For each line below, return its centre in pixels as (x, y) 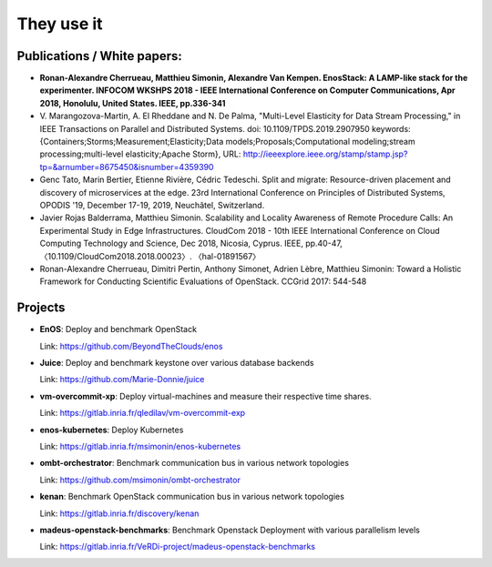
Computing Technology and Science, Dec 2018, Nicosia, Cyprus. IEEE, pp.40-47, (191, 243)
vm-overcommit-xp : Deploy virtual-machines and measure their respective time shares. (206, 396)
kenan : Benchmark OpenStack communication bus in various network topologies (192, 497)
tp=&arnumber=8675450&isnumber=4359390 (127, 167)
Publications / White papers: (99, 56)
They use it (60, 24)
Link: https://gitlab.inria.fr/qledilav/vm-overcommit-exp (143, 413)
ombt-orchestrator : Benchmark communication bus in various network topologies (195, 463)
